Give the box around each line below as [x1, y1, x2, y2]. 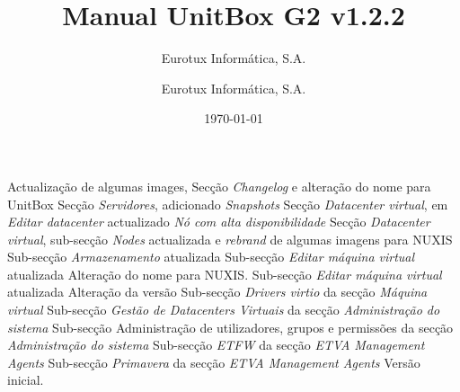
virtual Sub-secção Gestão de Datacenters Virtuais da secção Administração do [7, 300, 440, 319]
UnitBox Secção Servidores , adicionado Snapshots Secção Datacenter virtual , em [7, 194, 448, 213]
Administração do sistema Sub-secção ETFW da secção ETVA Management [7, 335, 425, 354]
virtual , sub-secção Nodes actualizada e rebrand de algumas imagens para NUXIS [7, 229, 453, 248]
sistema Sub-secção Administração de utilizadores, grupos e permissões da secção [7, 317, 454, 336]
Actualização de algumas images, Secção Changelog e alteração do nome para [7, 176, 431, 195]
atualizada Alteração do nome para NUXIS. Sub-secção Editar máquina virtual [7, 264, 442, 283]
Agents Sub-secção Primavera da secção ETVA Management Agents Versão [7, 352, 420, 371]
